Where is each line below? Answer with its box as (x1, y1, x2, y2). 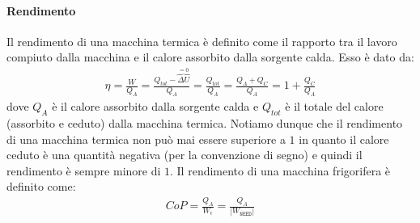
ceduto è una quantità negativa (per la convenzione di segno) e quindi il (6, 146, 363, 163)
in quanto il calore (299, 130, 389, 147)
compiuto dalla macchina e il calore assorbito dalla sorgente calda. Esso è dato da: (6, 48, 414, 65)
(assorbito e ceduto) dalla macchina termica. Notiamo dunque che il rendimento (6, 114, 403, 131)
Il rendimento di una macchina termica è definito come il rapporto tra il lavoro (6, 32, 397, 49)
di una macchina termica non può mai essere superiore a (6, 130, 286, 147)
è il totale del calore (285, 98, 384, 115)
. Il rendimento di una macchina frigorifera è (170, 162, 391, 179)
